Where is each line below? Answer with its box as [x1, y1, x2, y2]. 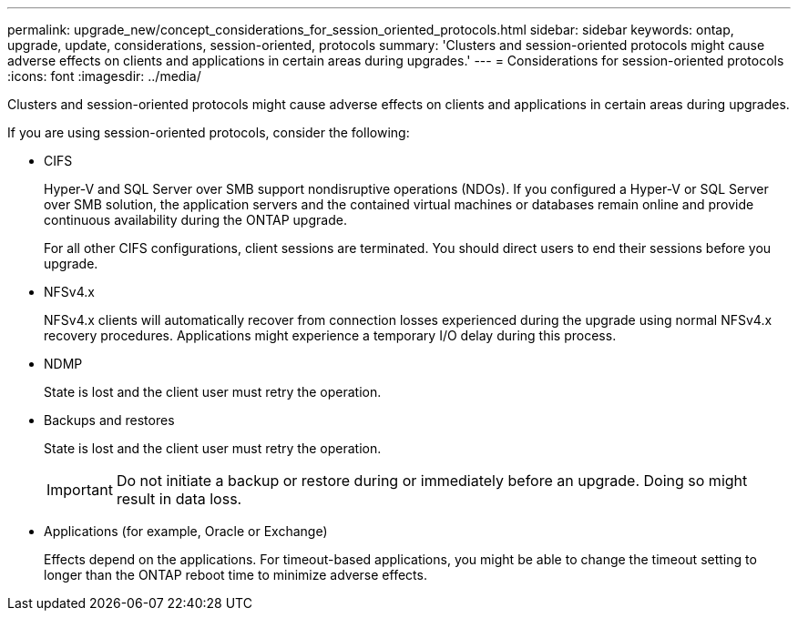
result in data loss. [116, 490, 242, 508]
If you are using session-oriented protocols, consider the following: [7, 125, 410, 140]
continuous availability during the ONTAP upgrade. [44, 212, 347, 228]
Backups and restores [44, 412, 175, 428]
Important [46, 481, 113, 499]
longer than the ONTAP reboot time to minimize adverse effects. [44, 567, 427, 583]
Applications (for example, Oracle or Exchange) [44, 523, 328, 539]
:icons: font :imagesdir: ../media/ [7, 68, 201, 84]
